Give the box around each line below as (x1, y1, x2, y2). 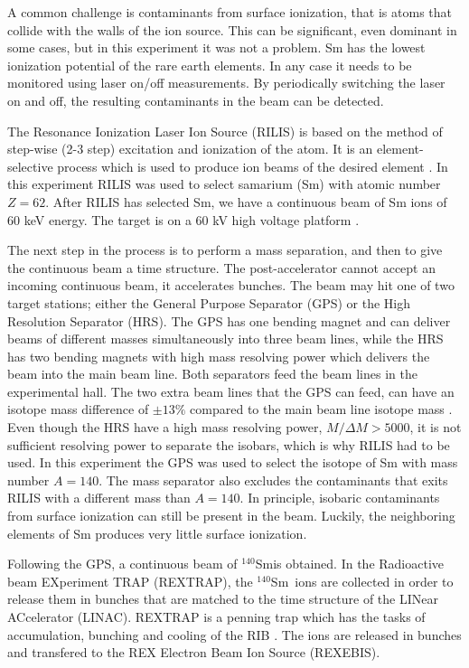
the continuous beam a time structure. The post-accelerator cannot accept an (7, 258, 436, 277)
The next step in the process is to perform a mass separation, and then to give (7, 240, 443, 259)
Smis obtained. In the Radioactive (255, 554, 445, 573)
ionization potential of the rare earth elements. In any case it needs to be (7, 55, 412, 74)
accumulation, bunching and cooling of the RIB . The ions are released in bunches (7, 625, 462, 644)
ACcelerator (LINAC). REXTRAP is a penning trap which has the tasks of (7, 607, 426, 626)
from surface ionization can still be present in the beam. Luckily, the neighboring (7, 506, 455, 525)
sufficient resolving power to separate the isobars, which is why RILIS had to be (7, 435, 450, 454)
